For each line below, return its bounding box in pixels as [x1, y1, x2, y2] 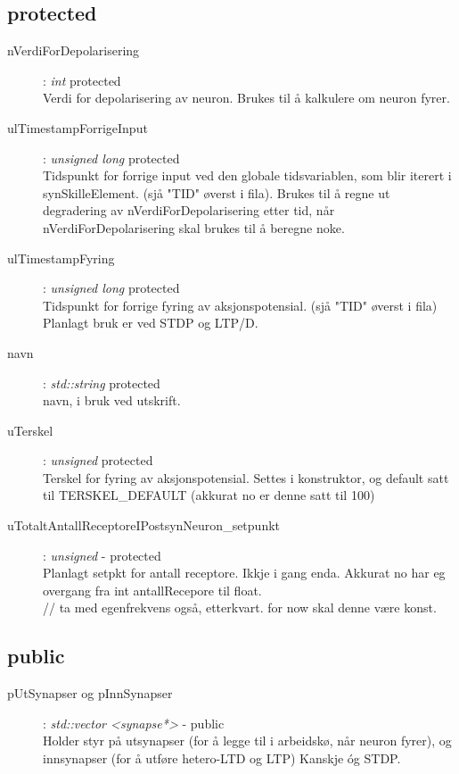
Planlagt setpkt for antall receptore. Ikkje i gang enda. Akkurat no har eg [43, 563, 446, 582]
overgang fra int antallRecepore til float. [43, 580, 262, 599]
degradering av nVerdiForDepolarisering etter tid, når [43, 201, 335, 220]
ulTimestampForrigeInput [7, 118, 148, 137]
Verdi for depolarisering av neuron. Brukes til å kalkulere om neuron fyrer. [43, 88, 450, 107]
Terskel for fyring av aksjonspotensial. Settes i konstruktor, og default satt [43, 468, 449, 487]
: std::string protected [43, 373, 160, 392]
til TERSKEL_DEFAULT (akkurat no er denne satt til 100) [43, 486, 375, 504]
